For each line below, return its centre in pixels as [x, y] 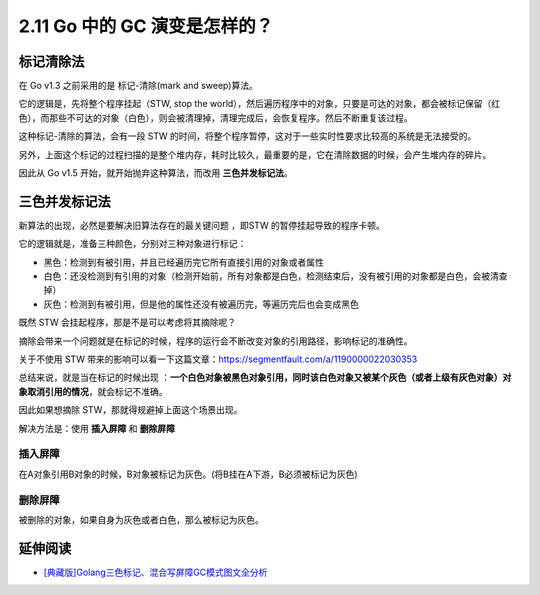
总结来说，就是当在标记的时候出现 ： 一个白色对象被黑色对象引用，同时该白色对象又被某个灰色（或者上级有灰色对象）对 [265, 377]
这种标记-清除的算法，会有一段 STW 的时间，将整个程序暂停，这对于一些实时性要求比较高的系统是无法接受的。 [247, 136]
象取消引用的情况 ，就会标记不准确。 [93, 391]
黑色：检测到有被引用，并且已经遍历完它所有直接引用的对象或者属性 [183, 262]
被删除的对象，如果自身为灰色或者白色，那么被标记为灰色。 [141, 519]
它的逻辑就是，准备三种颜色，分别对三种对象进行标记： [132, 244]
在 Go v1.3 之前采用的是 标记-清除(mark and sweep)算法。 [138, 86]
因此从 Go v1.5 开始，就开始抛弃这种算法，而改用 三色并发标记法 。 [156, 173]
